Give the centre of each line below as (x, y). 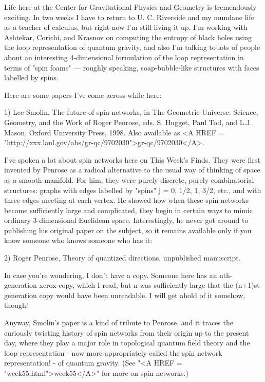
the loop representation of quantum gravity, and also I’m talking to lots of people (132, 47)
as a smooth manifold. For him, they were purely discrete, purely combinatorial (129, 179)
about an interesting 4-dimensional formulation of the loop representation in (124, 57)
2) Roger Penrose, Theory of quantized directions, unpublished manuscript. (122, 258)
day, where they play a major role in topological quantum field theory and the (127, 343)
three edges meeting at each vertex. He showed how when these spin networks (127, 200)
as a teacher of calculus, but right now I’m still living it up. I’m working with (126, 27)
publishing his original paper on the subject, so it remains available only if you (128, 230)
